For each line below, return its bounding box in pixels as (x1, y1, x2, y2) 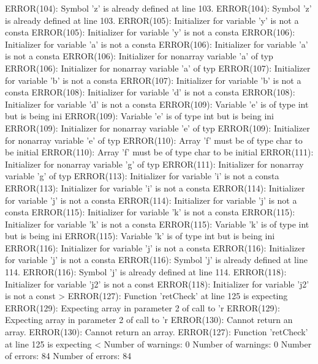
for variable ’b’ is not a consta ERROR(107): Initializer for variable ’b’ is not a (5, 73, 301, 86)
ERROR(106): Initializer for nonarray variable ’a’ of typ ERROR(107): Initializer (5, 61, 311, 74)
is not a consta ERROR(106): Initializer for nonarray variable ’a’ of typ (5, 50, 273, 62)
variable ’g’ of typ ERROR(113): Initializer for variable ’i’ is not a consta (5, 169, 279, 182)
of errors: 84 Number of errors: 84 (5, 349, 132, 362)
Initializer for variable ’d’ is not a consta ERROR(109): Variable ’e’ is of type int (5, 97, 309, 110)
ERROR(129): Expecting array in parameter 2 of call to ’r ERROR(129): (5, 301, 280, 314)
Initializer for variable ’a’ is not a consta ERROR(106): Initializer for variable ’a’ (5, 37, 308, 50)
